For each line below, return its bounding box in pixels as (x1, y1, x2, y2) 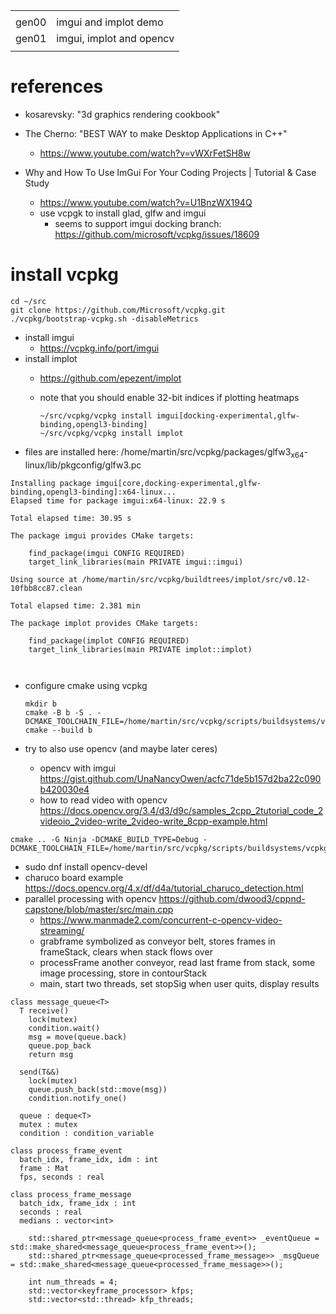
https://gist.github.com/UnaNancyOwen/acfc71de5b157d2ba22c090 (39, 772, 322, 784)
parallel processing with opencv (24, 892, 157, 904)
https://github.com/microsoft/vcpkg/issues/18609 (54, 228, 260, 240)
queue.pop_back (28, 1040, 92, 1051)
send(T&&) (19, 1067, 60, 1077)
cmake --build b (24, 725, 93, 735)
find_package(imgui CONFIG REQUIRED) (28, 548, 186, 558)
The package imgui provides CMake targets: (10, 530, 195, 541)
